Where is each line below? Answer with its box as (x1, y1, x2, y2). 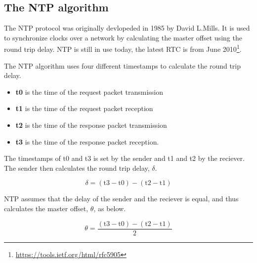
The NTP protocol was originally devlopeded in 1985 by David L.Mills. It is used (4, 23, 250, 33)
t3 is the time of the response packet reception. (15, 136, 159, 147)
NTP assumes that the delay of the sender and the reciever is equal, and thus (4, 193, 239, 204)
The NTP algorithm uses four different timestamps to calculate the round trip (4, 60, 241, 71)
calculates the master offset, (4, 203, 88, 213)
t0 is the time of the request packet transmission (15, 86, 164, 97)
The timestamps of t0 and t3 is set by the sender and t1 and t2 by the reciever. (4, 153, 245, 163)
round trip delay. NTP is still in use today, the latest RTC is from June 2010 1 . (4, 42, 242, 54)
